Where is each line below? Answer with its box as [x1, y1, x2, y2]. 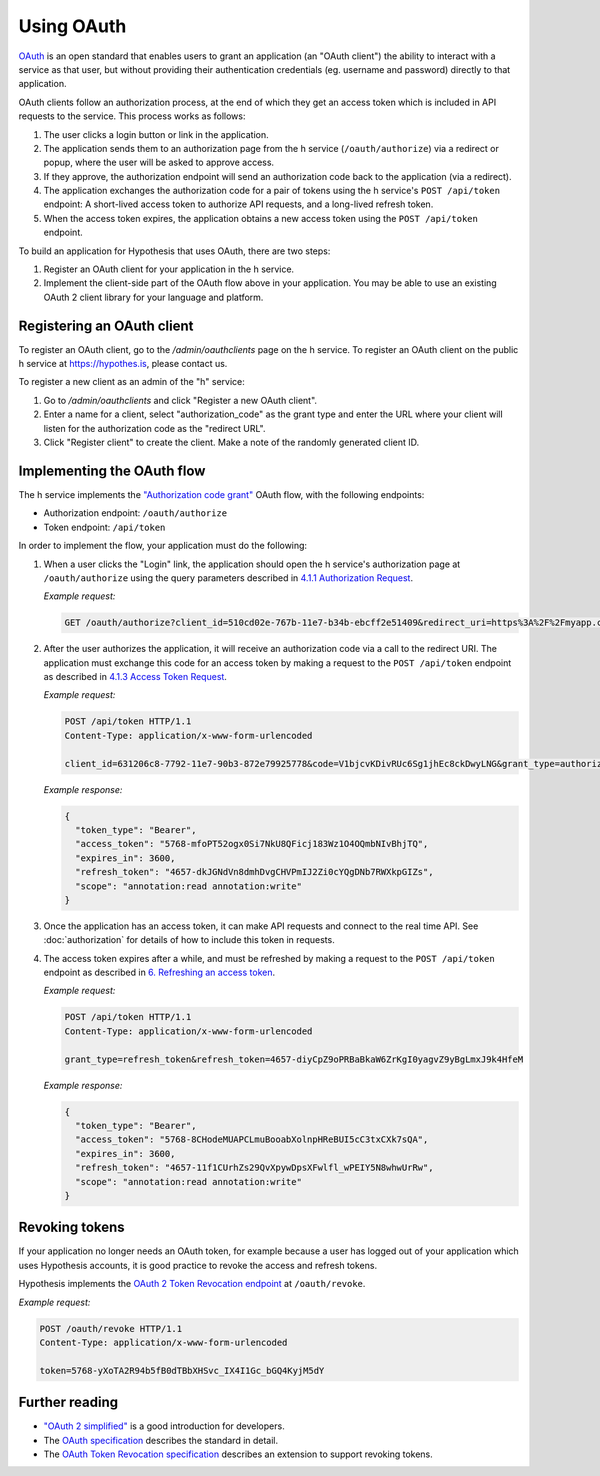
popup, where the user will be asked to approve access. [43, 156, 275, 169]
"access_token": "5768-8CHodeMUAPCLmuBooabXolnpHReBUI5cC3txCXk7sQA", [75, 1134, 429, 1145]
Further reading [18, 1394, 119, 1411]
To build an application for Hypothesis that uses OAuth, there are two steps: [18, 245, 331, 257]
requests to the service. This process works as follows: [18, 110, 246, 122]
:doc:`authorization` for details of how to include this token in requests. [43, 934, 335, 946]
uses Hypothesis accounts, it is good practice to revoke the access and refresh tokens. [18, 1259, 378, 1271]
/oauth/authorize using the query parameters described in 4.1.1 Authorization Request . [43, 571, 414, 584]
